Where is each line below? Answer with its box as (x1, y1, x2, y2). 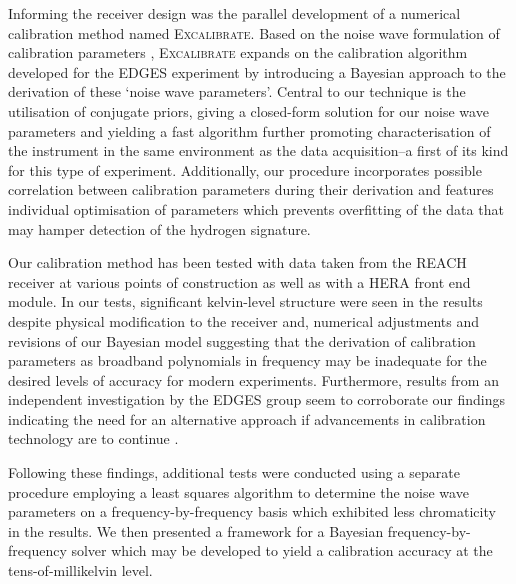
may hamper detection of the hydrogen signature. (8, 218, 311, 239)
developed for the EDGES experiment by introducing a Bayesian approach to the (8, 61, 506, 82)
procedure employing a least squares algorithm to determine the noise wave (8, 481, 469, 502)
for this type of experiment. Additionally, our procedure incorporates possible (8, 159, 482, 180)
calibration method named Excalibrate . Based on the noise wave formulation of (8, 22, 500, 43)
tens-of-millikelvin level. (8, 560, 153, 581)
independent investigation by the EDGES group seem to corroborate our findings (8, 389, 505, 410)
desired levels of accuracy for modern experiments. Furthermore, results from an (8, 369, 499, 390)
